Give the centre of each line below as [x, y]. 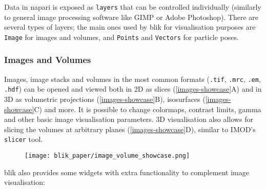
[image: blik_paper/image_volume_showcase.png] [107, 156]
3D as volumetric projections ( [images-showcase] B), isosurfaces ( [105, 99]
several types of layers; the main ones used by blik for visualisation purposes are [130, 27]
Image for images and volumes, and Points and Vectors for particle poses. [121, 37]
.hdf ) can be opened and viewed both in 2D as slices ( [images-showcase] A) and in [133, 89]
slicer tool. [24, 139]
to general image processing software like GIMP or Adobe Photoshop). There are [131, 17]
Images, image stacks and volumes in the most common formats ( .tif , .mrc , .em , [132, 79]
